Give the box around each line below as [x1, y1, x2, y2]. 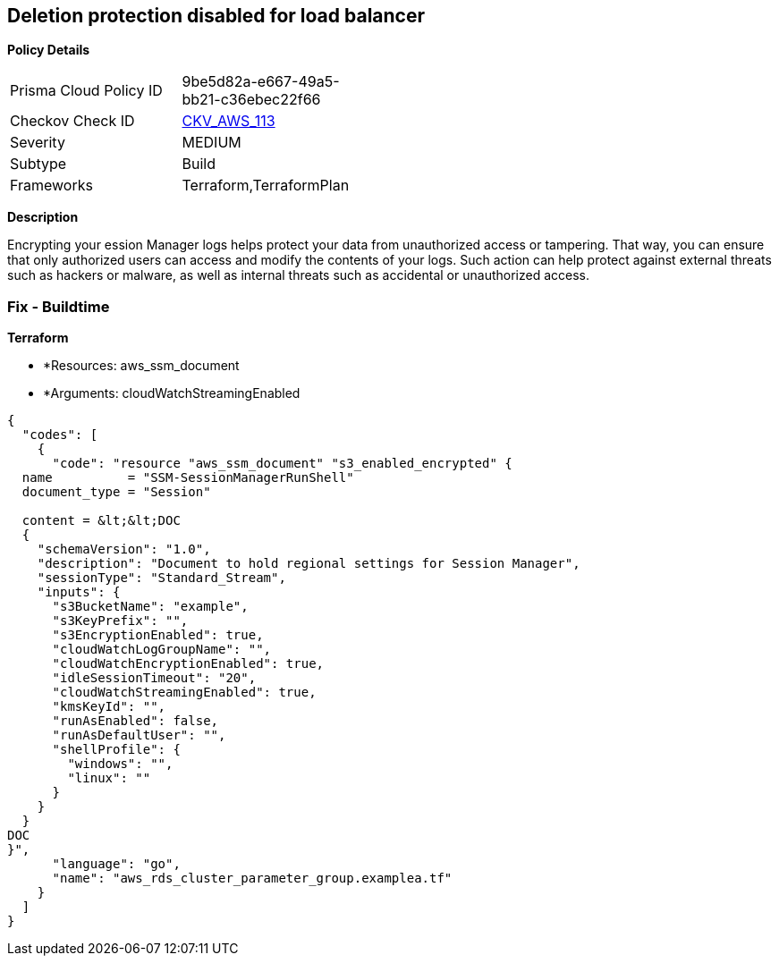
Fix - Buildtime [7, 297, 110, 316]
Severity [10, 133, 65, 152]
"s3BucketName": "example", [52, 599, 249, 614]
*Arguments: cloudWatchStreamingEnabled [43, 385, 301, 401]
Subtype [10, 155, 67, 173]
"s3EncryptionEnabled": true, [52, 628, 264, 643]
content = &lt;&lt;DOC [21, 513, 181, 528]
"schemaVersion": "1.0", [37, 542, 211, 557]
